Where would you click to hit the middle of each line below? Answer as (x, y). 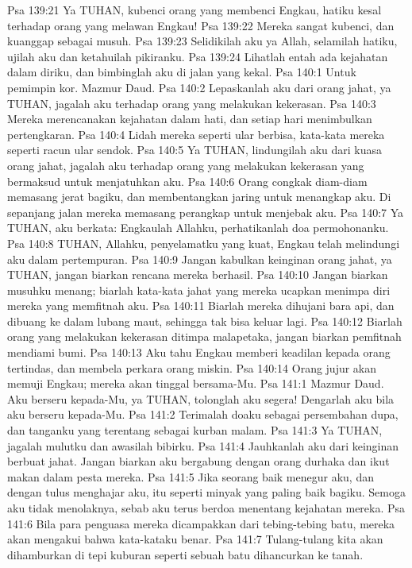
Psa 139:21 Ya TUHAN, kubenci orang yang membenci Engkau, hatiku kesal (194, 10)
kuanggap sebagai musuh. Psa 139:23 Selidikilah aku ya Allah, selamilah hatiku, (202, 41)
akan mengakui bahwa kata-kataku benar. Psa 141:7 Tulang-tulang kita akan (195, 539)
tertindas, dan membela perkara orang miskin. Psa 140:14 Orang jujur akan (192, 367)
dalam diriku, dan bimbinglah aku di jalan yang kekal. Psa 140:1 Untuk (182, 72)
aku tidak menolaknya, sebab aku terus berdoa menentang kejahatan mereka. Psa (206, 508)
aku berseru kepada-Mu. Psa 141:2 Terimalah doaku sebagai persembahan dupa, (203, 414)
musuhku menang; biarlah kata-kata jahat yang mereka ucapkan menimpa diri (199, 290)
